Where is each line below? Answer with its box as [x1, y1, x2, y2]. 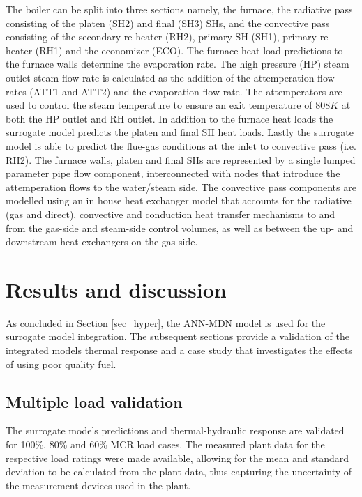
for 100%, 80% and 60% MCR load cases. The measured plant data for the [6, 436, 325, 451]
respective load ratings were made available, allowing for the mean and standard [6, 450, 349, 465]
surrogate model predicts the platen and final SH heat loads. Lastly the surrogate [6, 125, 354, 139]
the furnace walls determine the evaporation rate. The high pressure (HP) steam [6, 56, 349, 71]
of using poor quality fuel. [6, 356, 116, 371]
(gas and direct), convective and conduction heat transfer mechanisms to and [6, 206, 335, 221]
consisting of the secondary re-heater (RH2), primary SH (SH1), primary [6, 29, 317, 44]
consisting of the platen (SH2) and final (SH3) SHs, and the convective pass [6, 15, 330, 30]
